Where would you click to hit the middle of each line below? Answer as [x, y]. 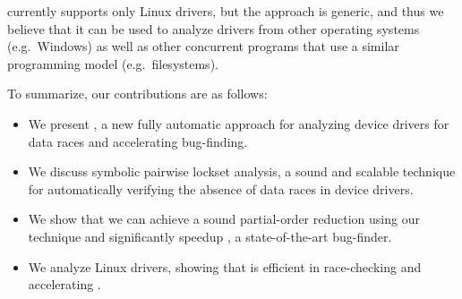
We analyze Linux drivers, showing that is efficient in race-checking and [225, 266]
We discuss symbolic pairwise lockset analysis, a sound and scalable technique [242, 171]
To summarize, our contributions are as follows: [137, 94]
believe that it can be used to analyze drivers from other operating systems [214, 28]
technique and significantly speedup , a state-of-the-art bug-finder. [210, 236]
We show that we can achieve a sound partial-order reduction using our [224, 219]
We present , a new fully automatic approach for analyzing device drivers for [239, 123]
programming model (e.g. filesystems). [113, 63]
